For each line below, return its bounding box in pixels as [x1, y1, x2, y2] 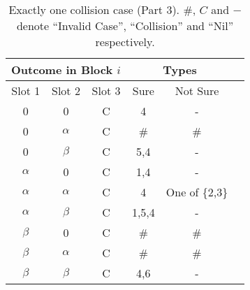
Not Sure [175, 82, 219, 99]
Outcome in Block [11, 61, 113, 78]
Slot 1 [11, 82, 41, 99]
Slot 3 [91, 82, 121, 99]
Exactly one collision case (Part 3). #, [8, 1, 196, 17]
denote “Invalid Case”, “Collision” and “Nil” [16, 17, 234, 34]
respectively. [95, 34, 155, 50]
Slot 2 [51, 82, 80, 99]
